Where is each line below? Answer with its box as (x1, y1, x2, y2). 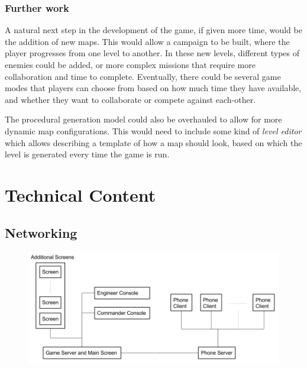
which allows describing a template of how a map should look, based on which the (5, 136, 302, 149)
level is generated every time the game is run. (5, 148, 170, 160)
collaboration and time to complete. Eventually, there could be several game (5, 70, 281, 82)
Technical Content (5, 182, 156, 206)
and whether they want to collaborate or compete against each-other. (5, 93, 256, 105)
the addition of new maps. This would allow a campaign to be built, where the (5, 35, 290, 47)
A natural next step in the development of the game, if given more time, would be (5, 24, 302, 36)
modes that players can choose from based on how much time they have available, (5, 82, 302, 94)
